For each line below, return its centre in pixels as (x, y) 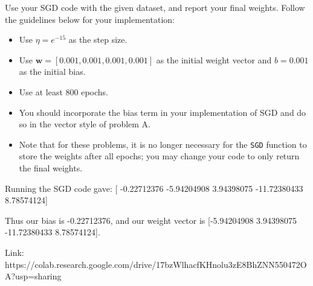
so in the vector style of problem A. (85, 124)
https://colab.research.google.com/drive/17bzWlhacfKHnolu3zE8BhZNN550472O (156, 264)
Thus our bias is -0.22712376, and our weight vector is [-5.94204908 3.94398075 (151, 220)
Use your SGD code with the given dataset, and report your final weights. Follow (155, 7)
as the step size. (98, 40)
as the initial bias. (52, 71)
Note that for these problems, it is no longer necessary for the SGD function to (163, 144)
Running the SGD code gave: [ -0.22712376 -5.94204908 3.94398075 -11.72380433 (154, 188)
